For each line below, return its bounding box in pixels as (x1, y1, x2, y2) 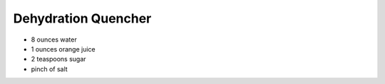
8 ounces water (31, 35, 78, 44)
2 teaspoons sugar (31, 55, 86, 64)
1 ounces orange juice (31, 44, 96, 53)
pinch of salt (31, 64, 68, 73)
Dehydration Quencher (13, 11, 152, 26)
